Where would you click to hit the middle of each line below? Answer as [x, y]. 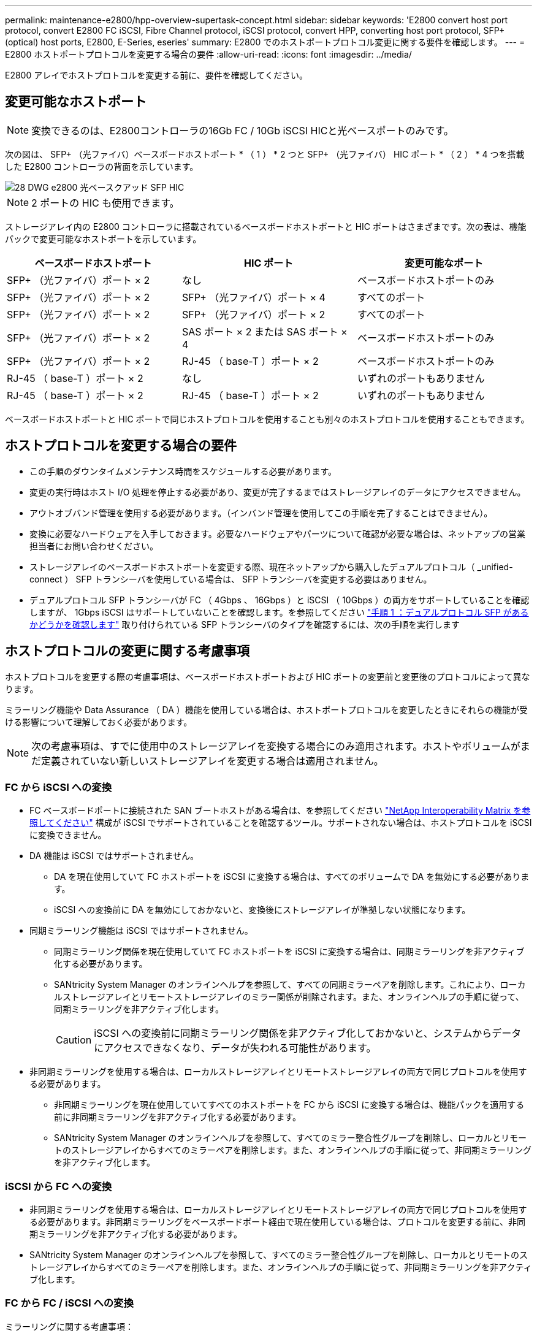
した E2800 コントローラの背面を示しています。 [102, 166]
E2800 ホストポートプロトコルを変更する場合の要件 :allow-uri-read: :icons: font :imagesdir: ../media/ [208, 54]
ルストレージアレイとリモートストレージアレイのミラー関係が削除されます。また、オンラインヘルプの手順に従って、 [289, 997]
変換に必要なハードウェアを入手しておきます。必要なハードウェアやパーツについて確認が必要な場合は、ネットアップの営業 [278, 533]
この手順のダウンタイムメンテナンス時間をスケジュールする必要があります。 [183, 471]
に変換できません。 [68, 835]
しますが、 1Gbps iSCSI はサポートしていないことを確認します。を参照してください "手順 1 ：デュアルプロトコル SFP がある [279, 612]
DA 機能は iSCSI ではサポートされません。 [114, 856]
